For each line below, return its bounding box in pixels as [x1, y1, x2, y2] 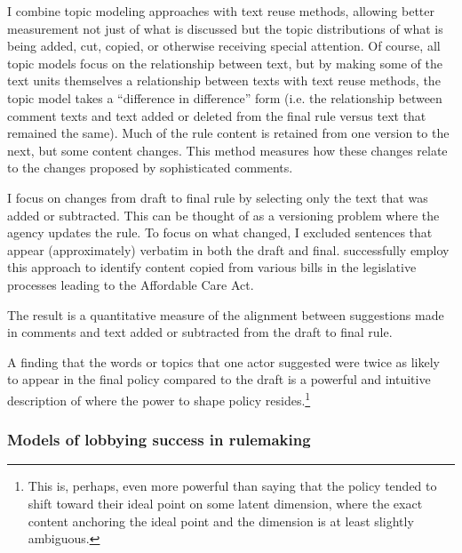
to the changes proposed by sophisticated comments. [7, 158, 293, 177]
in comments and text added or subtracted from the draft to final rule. [7, 323, 393, 341]
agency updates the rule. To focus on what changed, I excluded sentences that [7, 223, 433, 242]
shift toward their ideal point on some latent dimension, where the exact [28, 493, 423, 512]
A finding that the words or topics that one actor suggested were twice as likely [7, 352, 440, 371]
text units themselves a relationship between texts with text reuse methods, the [7, 71, 441, 90]
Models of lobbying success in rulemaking [7, 429, 311, 451]
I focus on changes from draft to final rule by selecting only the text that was [7, 188, 428, 206]
